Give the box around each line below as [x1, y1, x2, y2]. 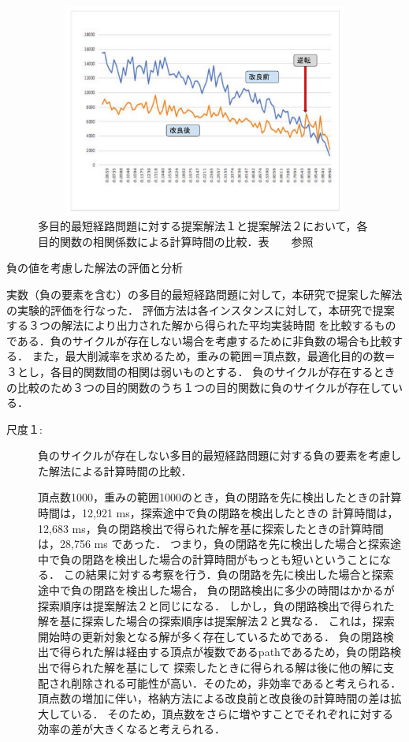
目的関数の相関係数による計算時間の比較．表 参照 [38, 233, 314, 249]
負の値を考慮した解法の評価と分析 [6, 259, 183, 276]
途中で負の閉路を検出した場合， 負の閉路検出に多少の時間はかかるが [38, 582, 395, 598]
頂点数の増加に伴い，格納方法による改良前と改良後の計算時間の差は [38, 690, 391, 707]
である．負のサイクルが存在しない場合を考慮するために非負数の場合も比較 [6, 332, 392, 349]
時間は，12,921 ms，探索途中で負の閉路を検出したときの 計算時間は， [38, 505, 399, 521]
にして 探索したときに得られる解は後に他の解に [136, 659, 384, 675]
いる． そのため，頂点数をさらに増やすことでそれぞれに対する [70, 705, 394, 721]
